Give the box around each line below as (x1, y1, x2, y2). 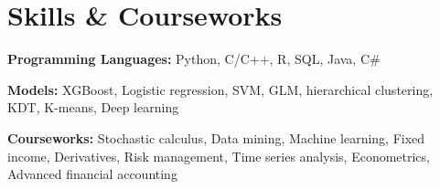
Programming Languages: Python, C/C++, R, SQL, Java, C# (7, 49, 381, 68)
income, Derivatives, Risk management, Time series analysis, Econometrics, (7, 146, 430, 165)
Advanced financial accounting (7, 164, 177, 184)
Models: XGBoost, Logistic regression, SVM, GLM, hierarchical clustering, (7, 79, 434, 99)
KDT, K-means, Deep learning (7, 98, 179, 117)
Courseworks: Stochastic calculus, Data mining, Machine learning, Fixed (7, 128, 425, 147)
